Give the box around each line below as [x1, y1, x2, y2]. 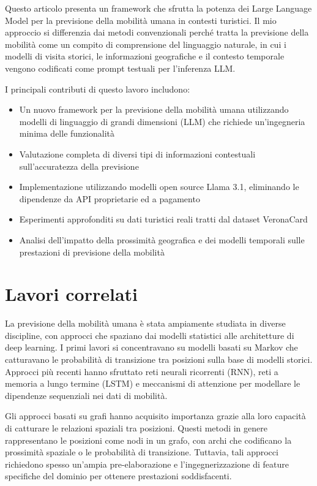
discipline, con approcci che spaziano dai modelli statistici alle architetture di [5, 328, 294, 341]
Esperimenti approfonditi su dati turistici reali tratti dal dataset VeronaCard [19, 213, 308, 226]
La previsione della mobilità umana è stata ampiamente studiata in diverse [5, 317, 286, 330]
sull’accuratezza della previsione [19, 159, 139, 172]
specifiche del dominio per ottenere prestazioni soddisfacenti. [5, 469, 232, 482]
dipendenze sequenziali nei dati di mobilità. [5, 389, 168, 401]
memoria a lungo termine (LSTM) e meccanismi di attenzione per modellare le [5, 377, 300, 390]
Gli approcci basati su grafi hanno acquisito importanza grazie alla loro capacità [5, 409, 306, 422]
